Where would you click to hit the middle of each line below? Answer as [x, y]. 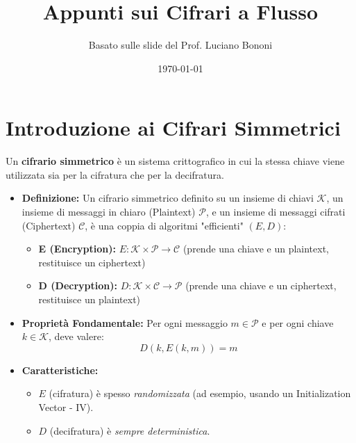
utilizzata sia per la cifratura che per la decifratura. [115, 174]
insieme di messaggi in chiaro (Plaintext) [109, 212]
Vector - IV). [66, 406]
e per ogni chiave [298, 322]
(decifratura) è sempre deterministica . [130, 430]
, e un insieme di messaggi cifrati [276, 212]
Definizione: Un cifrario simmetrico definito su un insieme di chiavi [168, 198]
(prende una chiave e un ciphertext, [261, 285]
